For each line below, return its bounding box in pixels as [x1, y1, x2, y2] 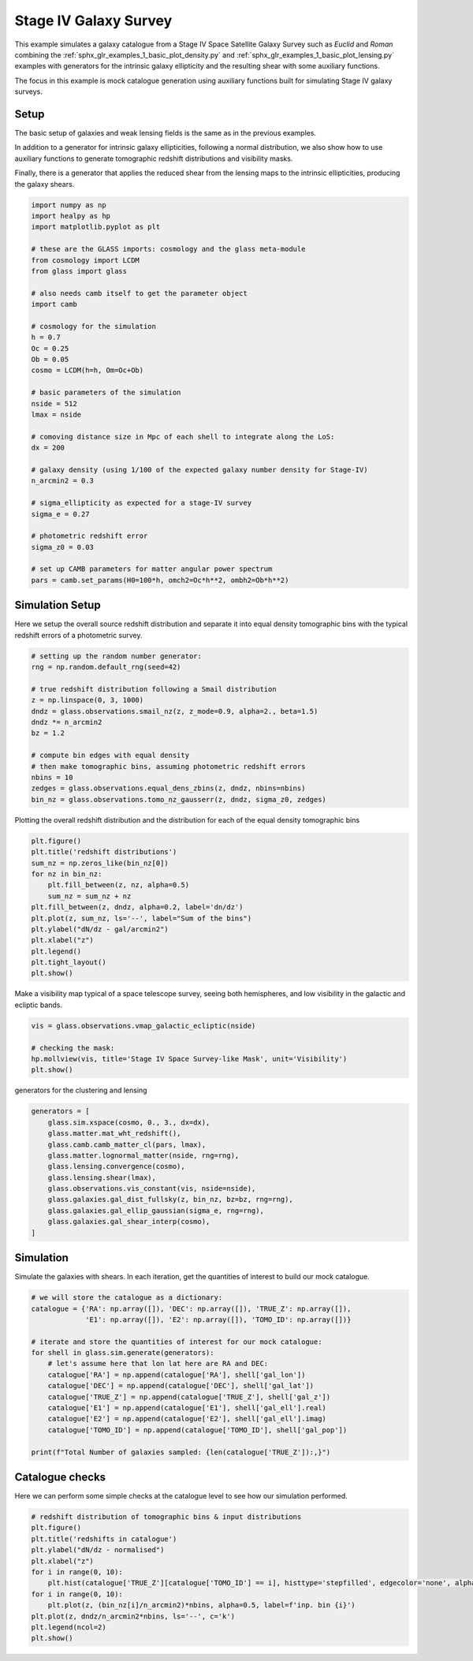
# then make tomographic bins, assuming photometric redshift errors [31, 762, 306, 771]
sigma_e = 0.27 [31, 509, 90, 518]
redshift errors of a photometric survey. [14, 630, 143, 640]
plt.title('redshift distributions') [31, 848, 177, 857]
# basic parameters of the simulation [31, 388, 181, 398]
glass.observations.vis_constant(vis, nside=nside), [47, 1184, 256, 1193]
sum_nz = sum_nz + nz [47, 891, 132, 901]
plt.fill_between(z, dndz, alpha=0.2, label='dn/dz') [31, 903, 244, 912]
